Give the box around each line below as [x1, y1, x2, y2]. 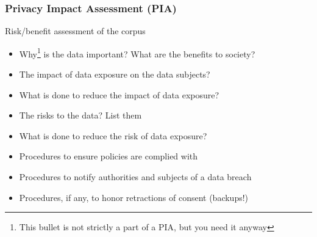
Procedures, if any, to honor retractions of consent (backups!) [19, 191, 249, 203]
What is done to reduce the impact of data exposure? [19, 88, 219, 101]
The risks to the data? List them [19, 109, 142, 122]
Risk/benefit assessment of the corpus [5, 24, 146, 37]
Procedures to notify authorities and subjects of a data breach [19, 170, 252, 183]
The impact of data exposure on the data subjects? [19, 68, 210, 81]
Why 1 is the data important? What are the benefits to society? [19, 45, 255, 60]
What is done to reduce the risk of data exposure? [19, 129, 207, 142]
